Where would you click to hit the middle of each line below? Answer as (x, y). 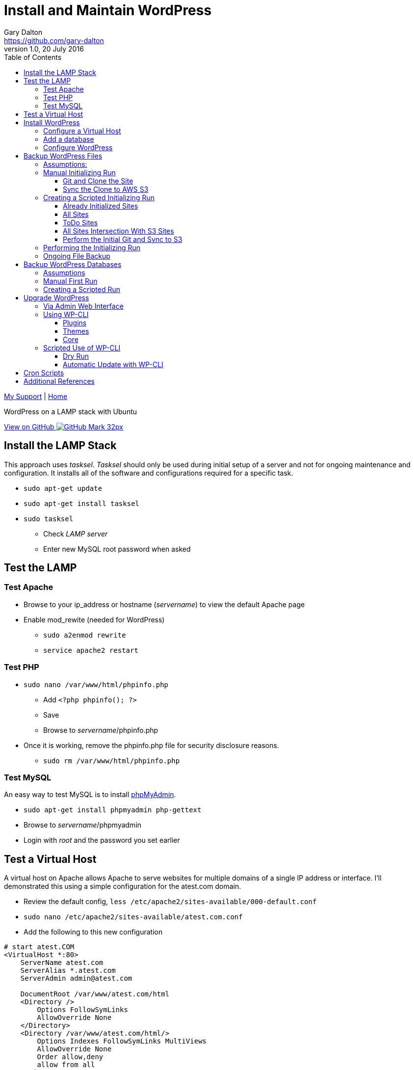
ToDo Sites (80, 222)
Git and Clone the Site (98, 181)
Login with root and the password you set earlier (102, 840)
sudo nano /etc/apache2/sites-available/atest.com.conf (133, 917)
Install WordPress (52, 122)
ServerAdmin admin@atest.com (76, 978)
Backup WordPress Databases (73, 264)
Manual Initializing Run (79, 172)
